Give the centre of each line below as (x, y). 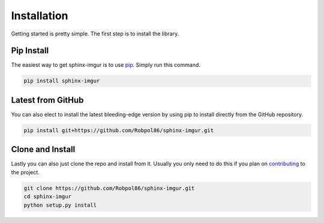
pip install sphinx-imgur (62, 81)
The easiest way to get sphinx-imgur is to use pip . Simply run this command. (106, 65)
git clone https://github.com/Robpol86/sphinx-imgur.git (109, 188)
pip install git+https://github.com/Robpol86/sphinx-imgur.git (119, 130)
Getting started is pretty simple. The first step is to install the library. (95, 34)
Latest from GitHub (47, 100)
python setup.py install (60, 205)
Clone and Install (43, 149)
